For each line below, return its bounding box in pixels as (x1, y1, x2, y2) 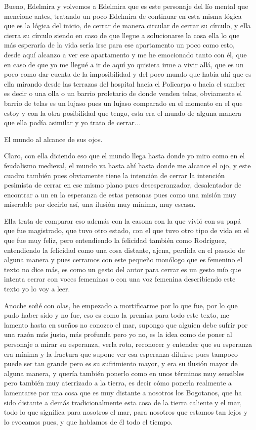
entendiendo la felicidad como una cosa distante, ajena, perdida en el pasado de (4, 244, 245, 255)
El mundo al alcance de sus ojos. (4, 134, 103, 144)
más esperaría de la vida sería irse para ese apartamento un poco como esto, (4, 40, 235, 50)
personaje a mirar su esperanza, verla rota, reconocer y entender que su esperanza (4, 339, 253, 349)
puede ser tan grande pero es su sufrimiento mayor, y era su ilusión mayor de (4, 358, 238, 369)
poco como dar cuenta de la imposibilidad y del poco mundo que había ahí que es (4, 69, 252, 79)
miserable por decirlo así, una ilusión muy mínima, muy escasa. (4, 199, 196, 209)
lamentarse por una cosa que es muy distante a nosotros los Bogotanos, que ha (4, 387, 242, 397)
